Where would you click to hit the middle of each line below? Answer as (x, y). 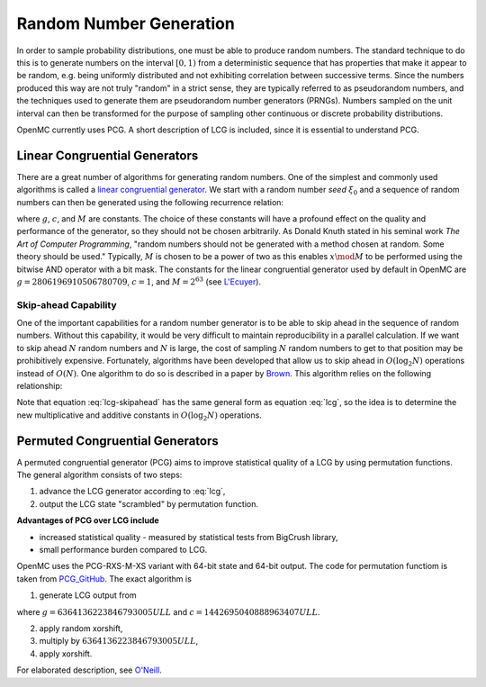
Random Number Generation (126, 23)
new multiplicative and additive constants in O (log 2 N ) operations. (139, 416)
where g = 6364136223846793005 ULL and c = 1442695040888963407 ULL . (168, 611)
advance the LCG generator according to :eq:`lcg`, (132, 492)
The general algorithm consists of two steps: (99, 475)
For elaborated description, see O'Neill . (89, 670)
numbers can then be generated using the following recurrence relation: (150, 202)
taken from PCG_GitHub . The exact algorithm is (104, 579)
